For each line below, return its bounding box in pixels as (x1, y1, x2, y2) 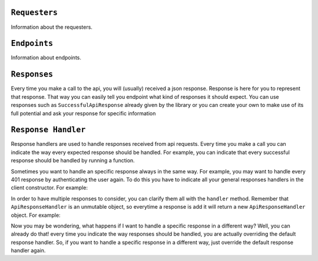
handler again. (11, 247, 46, 254)
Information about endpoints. (11, 54, 82, 61)
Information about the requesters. (11, 24, 92, 31)
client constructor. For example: (11, 184, 88, 191)
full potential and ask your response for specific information (11, 109, 156, 117)
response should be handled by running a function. (11, 157, 135, 164)
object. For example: (11, 212, 61, 219)
